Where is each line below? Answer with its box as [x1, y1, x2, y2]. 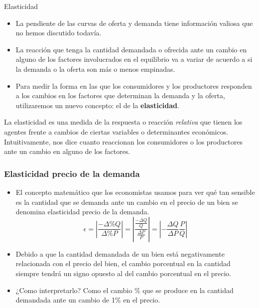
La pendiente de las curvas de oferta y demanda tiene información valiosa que [15, 17, 253, 28]
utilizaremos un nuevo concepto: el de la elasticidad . [15, 100, 179, 110]
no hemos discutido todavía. [15, 27, 102, 38]
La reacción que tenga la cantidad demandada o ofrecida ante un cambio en [15, 44, 247, 54]
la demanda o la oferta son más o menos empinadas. [15, 63, 175, 74]
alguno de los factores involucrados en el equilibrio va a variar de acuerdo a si [15, 54, 253, 64]
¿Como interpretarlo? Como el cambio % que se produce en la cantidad [15, 285, 234, 295]
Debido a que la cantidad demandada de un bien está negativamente [15, 248, 225, 259]
